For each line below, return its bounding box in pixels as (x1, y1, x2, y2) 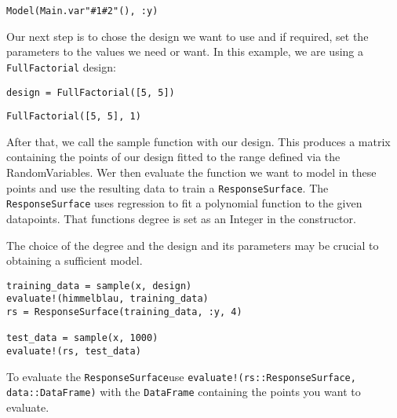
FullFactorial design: (6, 58, 116, 75)
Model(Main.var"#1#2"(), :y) (6, 5, 158, 16)
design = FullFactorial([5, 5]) (6, 86, 175, 98)
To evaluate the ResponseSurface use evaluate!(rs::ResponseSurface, (6, 368, 356, 384)
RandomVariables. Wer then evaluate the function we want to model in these (6, 164, 377, 180)
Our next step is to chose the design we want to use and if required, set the (6, 27, 369, 44)
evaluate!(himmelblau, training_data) (6, 293, 209, 305)
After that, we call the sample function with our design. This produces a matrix (6, 133, 391, 149)
